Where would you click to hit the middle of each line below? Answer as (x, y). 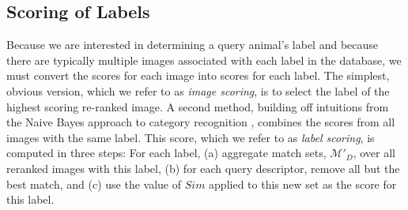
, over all (374, 153)
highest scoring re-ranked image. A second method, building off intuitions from (198, 106)
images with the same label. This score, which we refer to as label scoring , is (191, 137)
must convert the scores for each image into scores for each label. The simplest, (198, 75)
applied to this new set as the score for (303, 184)
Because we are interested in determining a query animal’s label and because (193, 45)
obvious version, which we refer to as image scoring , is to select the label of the (198, 90)
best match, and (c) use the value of (94, 184)
